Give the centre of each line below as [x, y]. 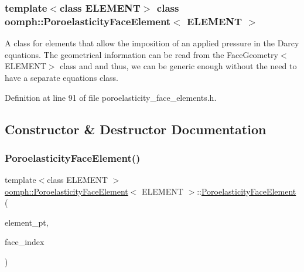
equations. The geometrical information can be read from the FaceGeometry [141, 54]
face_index [25, 242]
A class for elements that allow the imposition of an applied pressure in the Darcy [152, 43]
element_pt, [27, 222]
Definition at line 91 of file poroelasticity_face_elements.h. [111, 97]
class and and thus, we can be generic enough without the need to [178, 66]
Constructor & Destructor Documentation [136, 129]
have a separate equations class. [62, 77]
